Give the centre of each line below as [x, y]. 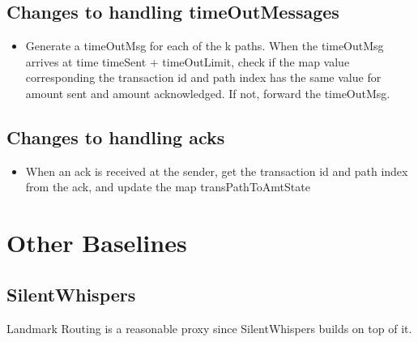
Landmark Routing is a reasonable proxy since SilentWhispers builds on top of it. [209, 328]
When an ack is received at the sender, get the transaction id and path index [217, 171]
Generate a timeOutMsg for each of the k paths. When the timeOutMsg [205, 46]
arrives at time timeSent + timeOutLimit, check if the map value [188, 61]
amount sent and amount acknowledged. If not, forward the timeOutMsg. [208, 93]
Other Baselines [97, 243]
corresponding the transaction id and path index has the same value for [203, 77]
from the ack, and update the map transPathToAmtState [168, 187]
